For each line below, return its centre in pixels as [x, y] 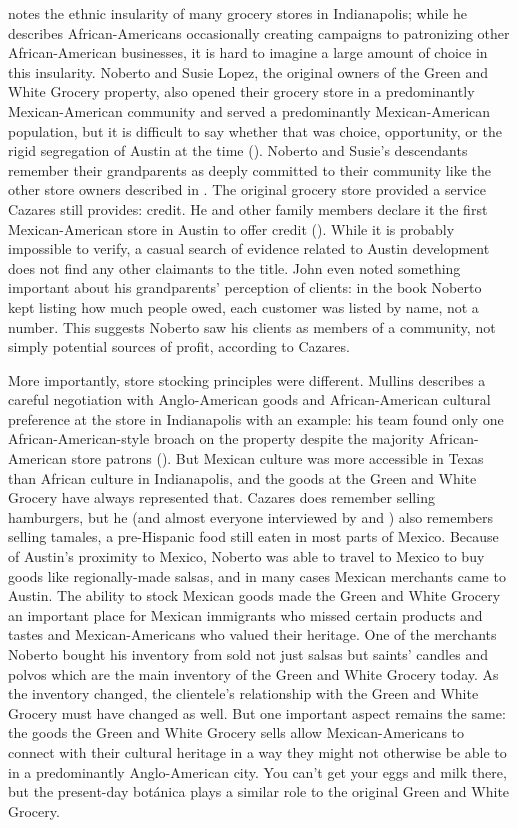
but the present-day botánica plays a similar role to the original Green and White [259, 791]
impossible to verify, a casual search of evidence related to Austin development [249, 248]
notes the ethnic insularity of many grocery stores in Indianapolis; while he [238, 13]
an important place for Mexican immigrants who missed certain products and [245, 614]
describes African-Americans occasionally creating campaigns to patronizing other [259, 32]
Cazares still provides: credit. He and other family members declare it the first [248, 208]
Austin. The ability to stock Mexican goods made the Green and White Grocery [254, 595]
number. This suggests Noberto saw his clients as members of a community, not [252, 326]
